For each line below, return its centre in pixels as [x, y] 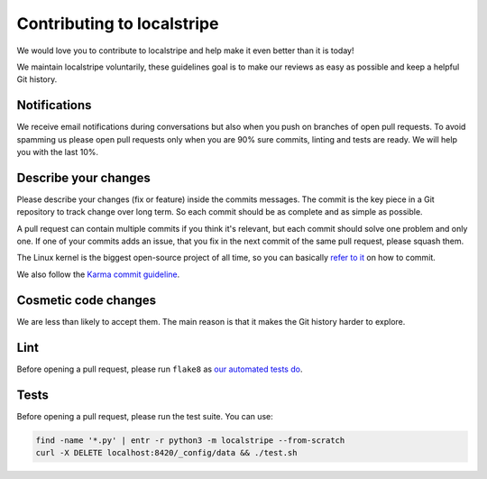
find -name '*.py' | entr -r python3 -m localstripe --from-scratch [190, 440]
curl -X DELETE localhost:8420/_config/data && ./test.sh [166, 452]
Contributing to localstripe [118, 23]
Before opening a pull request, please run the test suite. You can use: [145, 416]
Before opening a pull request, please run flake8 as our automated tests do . [160, 369]
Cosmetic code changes [87, 300]
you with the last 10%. [58, 152]
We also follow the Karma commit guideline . [98, 274]
